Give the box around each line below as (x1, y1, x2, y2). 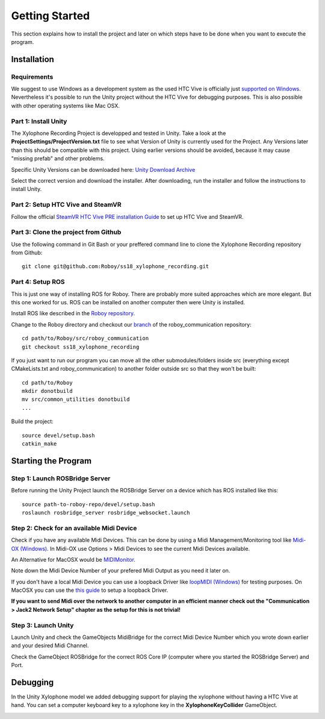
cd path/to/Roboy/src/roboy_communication (22, 335, 149, 342)
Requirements (11, 72, 54, 81)
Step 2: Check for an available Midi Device (11, 524, 137, 532)
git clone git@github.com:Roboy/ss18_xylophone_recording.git (22, 263, 209, 270)
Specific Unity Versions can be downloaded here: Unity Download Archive (11, 166, 196, 173)
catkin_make (22, 441, 57, 447)
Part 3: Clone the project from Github (11, 228, 122, 236)
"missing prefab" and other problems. (11, 155, 105, 162)
